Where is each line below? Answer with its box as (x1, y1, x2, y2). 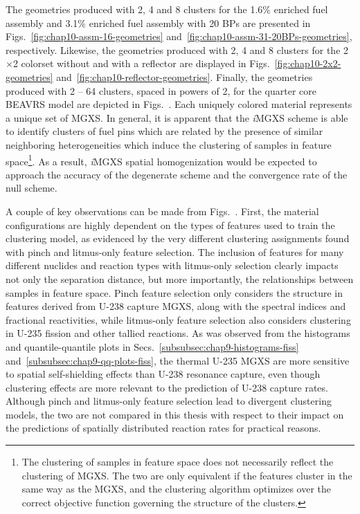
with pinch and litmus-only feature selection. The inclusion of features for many (6, 244, 344, 259)
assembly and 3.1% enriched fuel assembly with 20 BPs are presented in (6, 15, 311, 30)
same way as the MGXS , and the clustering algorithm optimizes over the (21, 481, 331, 496)
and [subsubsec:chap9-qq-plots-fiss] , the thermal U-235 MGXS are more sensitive (6, 353, 350, 367)
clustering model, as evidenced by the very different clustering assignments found (6, 231, 350, 246)
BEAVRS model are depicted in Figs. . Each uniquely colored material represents (6, 97, 352, 111)
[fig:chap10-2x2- (274, 56, 341, 71)
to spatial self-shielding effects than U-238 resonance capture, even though (6, 367, 321, 381)
